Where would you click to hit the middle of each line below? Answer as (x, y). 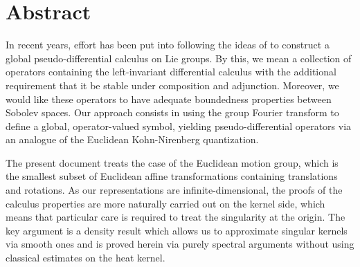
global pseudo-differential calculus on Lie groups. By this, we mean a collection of (179, 58)
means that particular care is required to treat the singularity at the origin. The (175, 217)
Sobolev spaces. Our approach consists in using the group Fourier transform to (172, 112)
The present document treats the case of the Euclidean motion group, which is (172, 162)
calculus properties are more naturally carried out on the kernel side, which (165, 203)
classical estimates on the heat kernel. (85, 258)
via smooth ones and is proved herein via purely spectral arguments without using (180, 244)
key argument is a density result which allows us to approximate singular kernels (177, 230)
